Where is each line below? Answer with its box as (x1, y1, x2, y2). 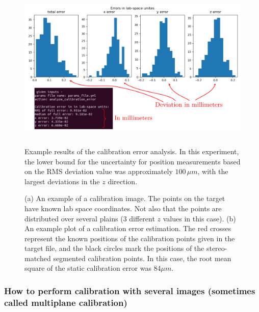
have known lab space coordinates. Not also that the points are (24, 203, 222, 213)
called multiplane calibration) (4, 296, 127, 308)
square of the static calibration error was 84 (24, 263, 161, 273)
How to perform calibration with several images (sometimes (4, 285, 255, 297)
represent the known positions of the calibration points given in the (24, 233, 235, 243)
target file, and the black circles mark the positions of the (24, 243, 204, 253)
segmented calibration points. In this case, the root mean (53, 252, 231, 263)
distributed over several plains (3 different (24, 213, 155, 223)
